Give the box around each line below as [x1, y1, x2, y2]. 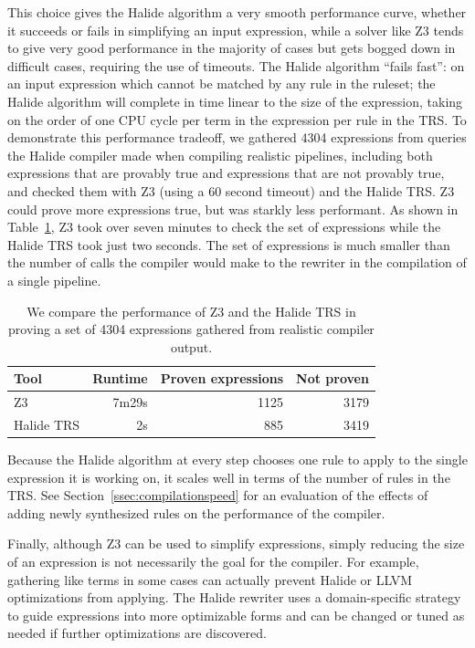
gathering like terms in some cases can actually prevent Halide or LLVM [7, 570, 412, 589]
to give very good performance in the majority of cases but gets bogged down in [7, 38, 456, 57]
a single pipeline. [7, 270, 101, 289]
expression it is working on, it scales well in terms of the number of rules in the [7, 467, 450, 486]
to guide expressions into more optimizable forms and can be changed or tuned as [7, 605, 465, 624]
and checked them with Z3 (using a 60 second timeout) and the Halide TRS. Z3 [7, 181, 455, 200]
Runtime [92, 369, 148, 388]
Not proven [296, 369, 369, 388]
